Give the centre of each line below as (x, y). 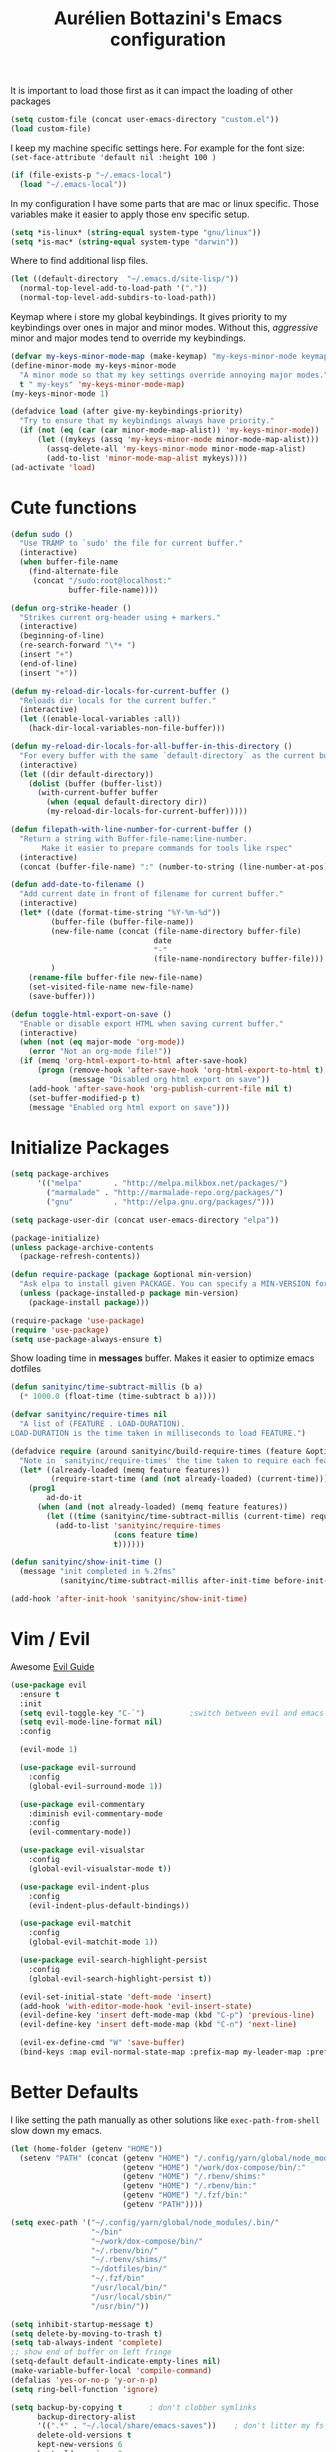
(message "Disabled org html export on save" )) (169, 1079)
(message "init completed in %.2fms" (98, 1572)
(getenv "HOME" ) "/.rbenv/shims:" (194, 2177)
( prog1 (42, 1488)
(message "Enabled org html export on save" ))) (129, 1107)
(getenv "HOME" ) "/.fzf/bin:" (184, 2195)
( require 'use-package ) (60, 1330)
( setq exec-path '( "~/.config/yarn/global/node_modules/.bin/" (145, 2222)
